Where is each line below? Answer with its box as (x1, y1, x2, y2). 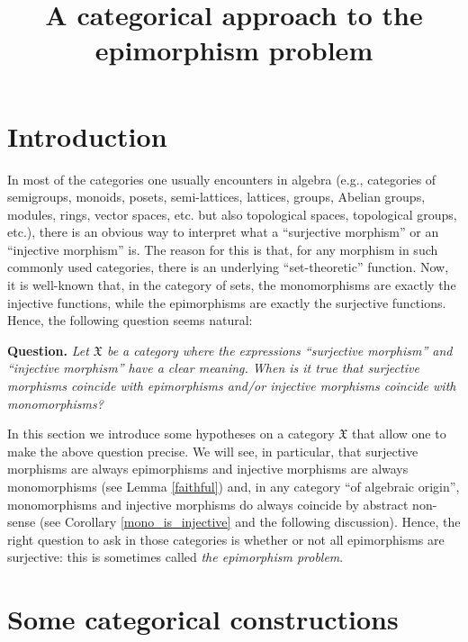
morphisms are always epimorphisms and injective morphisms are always (7, 459, 409, 478)
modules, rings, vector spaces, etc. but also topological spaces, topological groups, (7, 204, 457, 223)
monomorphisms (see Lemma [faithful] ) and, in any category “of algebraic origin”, (7, 477, 460, 495)
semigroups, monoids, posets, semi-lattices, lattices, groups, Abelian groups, (7, 187, 426, 206)
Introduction (7, 117, 167, 154)
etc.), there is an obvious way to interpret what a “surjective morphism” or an (7, 222, 439, 241)
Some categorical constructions (7, 601, 399, 637)
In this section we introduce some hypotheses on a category (7, 424, 335, 443)
